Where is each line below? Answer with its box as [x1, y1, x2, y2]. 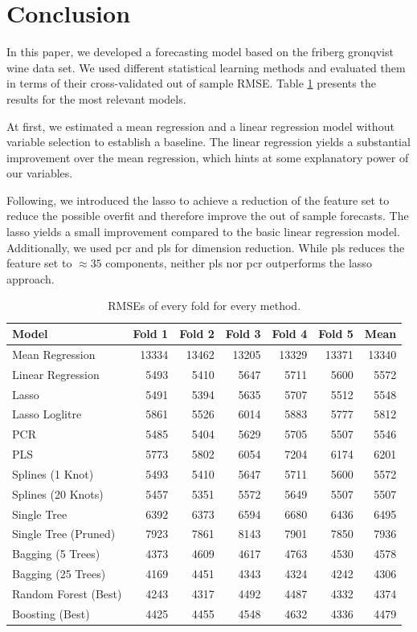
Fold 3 [225, 325, 261, 342]
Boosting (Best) [12, 605, 90, 622]
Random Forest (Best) [12, 585, 122, 601]
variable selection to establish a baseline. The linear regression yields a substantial [6, 133, 411, 150]
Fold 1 [133, 325, 169, 342]
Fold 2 [179, 325, 215, 342]
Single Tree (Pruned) [12, 525, 116, 542]
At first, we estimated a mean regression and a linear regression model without [6, 117, 395, 134]
